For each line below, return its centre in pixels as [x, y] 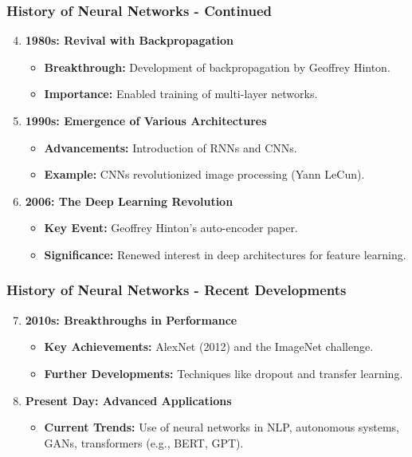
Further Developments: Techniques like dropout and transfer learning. [224, 373]
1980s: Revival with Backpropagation [129, 40]
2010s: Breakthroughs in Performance [131, 319]
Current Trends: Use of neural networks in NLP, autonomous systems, [222, 427]
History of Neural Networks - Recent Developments [177, 290]
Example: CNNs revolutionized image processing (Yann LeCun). [204, 174]
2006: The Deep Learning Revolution [129, 201]
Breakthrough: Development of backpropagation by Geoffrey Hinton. [217, 67]
